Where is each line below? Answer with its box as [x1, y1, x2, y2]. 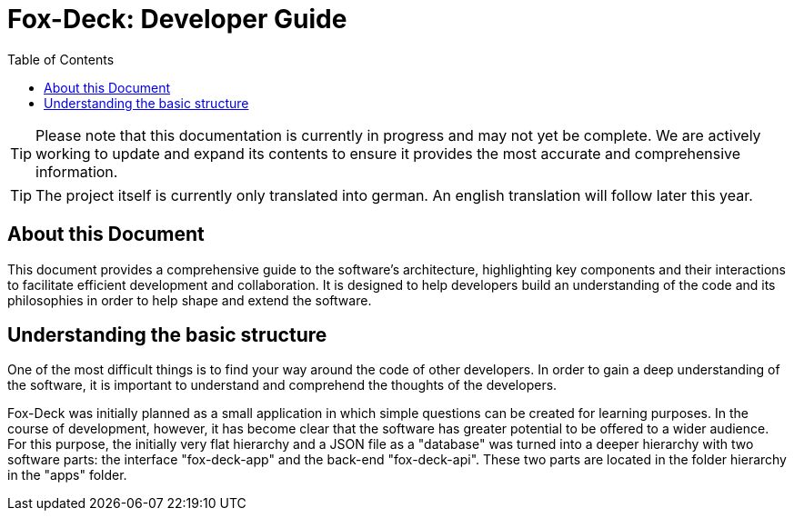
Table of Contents [7, 51, 115, 67]
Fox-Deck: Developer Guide [7, 4, 347, 35]
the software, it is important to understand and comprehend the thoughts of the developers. [7, 377, 558, 393]
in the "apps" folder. [7, 467, 127, 483]
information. [35, 162, 118, 181]
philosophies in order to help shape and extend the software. [7, 292, 372, 308]
